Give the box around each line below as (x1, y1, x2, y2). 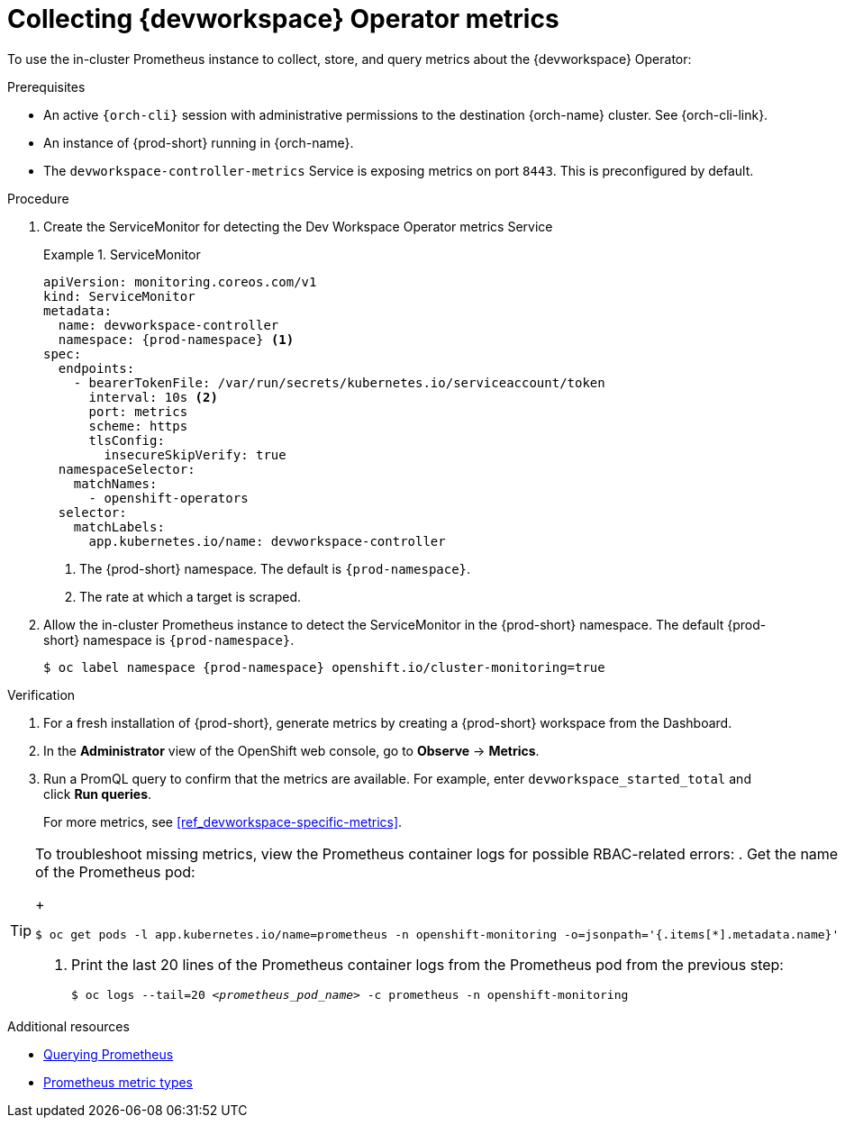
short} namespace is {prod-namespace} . (43, 631, 295, 648)
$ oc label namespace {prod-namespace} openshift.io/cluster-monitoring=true (43, 659, 605, 675)
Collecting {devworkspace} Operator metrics (7, 4, 559, 34)
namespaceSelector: (58, 461, 195, 476)
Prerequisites (7, 78, 86, 95)
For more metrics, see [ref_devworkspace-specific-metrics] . (43, 813, 403, 830)
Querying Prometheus (43, 1046, 174, 1062)
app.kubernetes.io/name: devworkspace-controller (88, 533, 446, 549)
